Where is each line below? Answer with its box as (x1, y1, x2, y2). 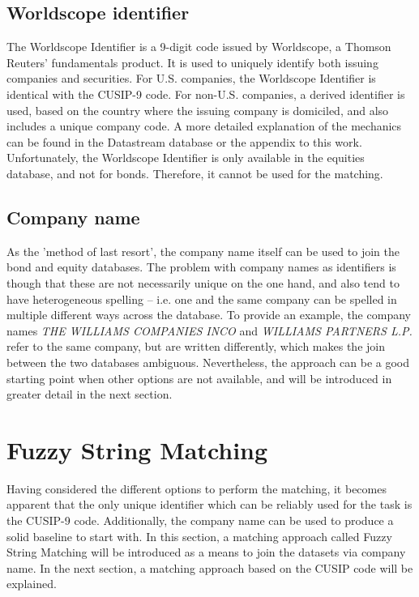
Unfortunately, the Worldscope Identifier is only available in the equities (6, 149, 365, 166)
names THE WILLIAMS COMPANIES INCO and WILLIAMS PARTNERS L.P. (6, 322, 413, 339)
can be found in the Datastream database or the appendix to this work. (6, 133, 362, 150)
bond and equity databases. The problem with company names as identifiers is (6, 258, 396, 275)
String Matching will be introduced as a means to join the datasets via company (6, 544, 406, 561)
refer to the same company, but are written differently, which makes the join (6, 338, 385, 355)
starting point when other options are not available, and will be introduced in (6, 369, 392, 386)
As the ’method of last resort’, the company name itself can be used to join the (6, 242, 400, 259)
